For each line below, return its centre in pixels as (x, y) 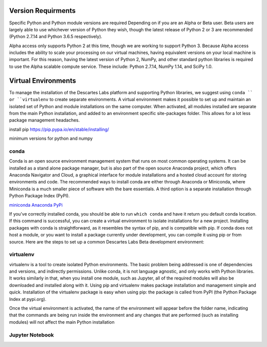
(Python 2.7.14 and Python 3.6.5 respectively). (56, 37)
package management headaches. (44, 120)
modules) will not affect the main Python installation (62, 322)
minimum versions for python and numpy (51, 138)
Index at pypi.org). (28, 299)
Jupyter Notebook (31, 335)
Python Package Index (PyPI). (40, 196)
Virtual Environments (43, 81)
